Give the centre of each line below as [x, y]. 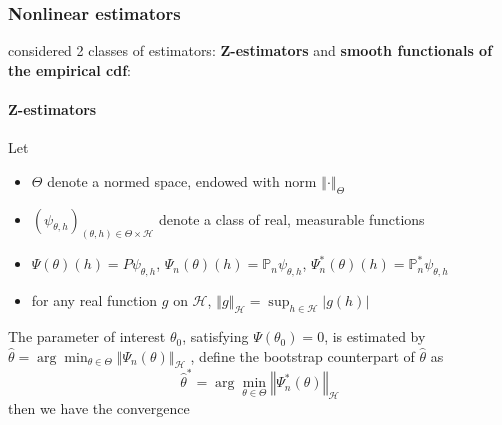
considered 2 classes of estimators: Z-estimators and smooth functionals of [250, 50]
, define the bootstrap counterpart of [302, 355]
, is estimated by [375, 336]
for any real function [94, 300]
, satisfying [215, 336]
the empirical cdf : [69, 69]
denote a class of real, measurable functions [291, 218]
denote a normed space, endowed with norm [182, 180]
